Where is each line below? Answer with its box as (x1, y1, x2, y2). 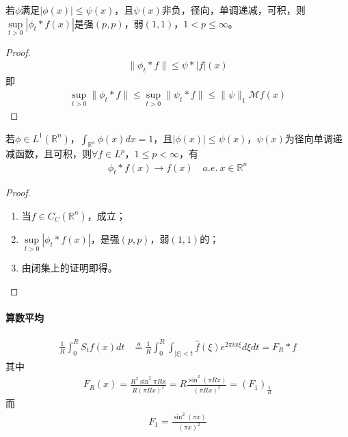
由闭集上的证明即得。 (21, 261, 118, 275)
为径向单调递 (284, 131, 343, 145)
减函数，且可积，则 (5, 146, 92, 161)
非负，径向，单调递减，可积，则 (161, 3, 306, 16)
